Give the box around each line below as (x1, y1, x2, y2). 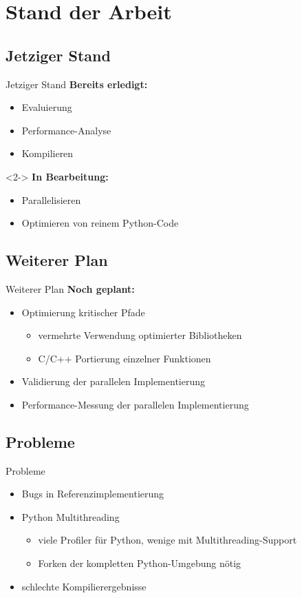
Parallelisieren (21, 192, 81, 207)
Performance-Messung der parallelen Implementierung (21, 397, 249, 411)
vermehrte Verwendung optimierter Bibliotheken (38, 328, 242, 342)
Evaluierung (21, 100, 72, 114)
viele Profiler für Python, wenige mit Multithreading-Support (38, 533, 297, 547)
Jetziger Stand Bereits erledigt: (6, 76, 148, 91)
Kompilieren (21, 146, 74, 161)
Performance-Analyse (21, 123, 111, 137)
